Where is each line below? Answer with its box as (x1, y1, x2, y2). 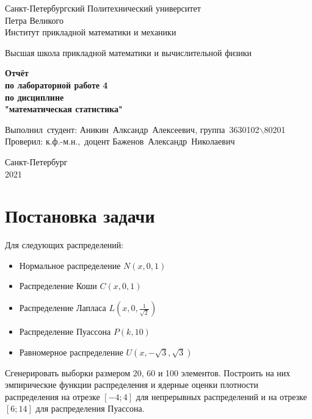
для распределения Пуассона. (35, 402, 145, 415)
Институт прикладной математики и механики (5, 26, 176, 38)
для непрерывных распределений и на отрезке (136, 390, 307, 403)
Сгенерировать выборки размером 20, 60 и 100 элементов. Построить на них (5, 366, 291, 379)
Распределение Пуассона (19, 325, 111, 338)
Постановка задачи (5, 203, 155, 228)
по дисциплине (5, 90, 64, 103)
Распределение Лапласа (19, 301, 106, 314)
